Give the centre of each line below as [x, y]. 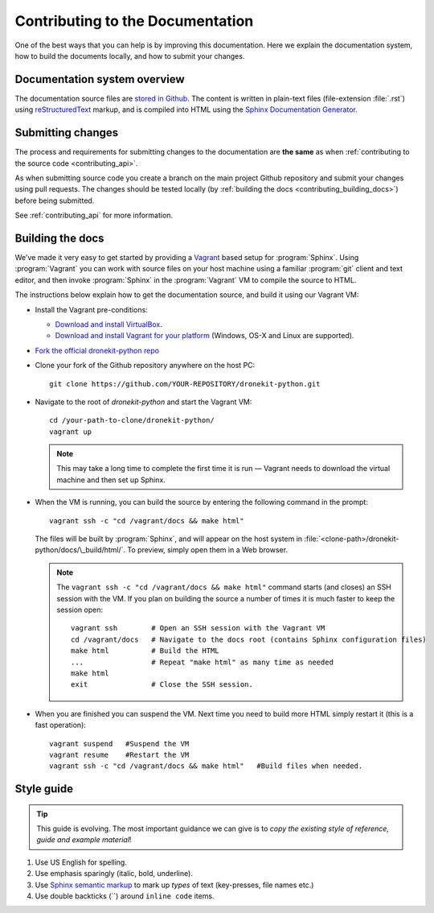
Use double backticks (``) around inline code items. [125, 896]
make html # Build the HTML [145, 651]
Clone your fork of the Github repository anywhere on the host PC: [145, 366]
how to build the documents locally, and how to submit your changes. [130, 56]
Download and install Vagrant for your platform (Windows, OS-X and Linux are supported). [205, 336]
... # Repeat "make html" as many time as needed [202, 662]
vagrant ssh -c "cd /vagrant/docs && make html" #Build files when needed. [206, 766]
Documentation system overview [100, 79]
